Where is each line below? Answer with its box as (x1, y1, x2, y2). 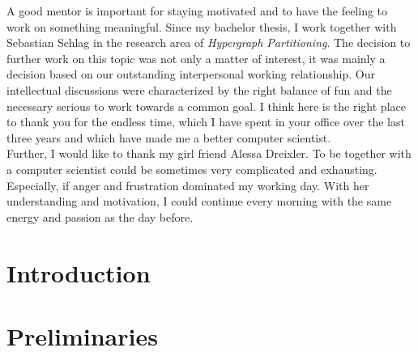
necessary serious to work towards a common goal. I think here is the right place (6, 97, 406, 114)
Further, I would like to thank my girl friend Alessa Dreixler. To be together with (6, 145, 412, 162)
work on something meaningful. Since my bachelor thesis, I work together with (6, 18, 397, 35)
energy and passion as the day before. (6, 208, 194, 225)
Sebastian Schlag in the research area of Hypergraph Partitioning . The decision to (6, 34, 411, 51)
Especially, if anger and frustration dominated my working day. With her (6, 176, 369, 193)
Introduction (6, 256, 151, 289)
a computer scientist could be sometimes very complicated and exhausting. (6, 160, 377, 177)
